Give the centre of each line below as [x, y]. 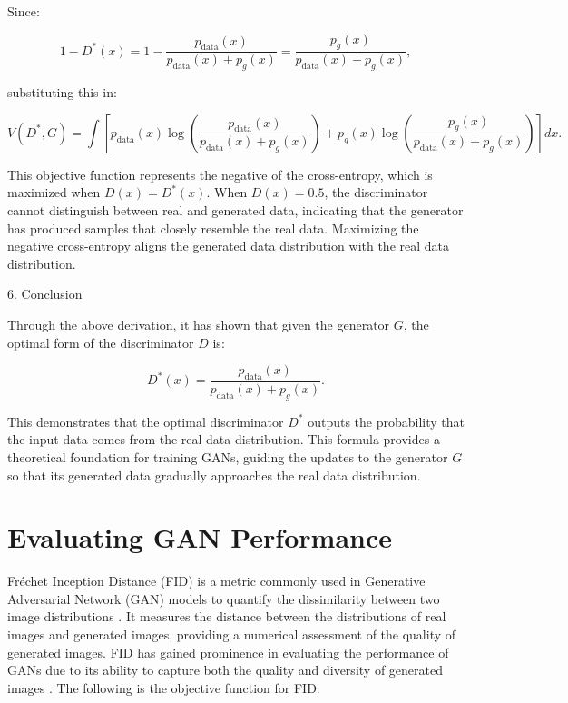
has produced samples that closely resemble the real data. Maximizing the [213, 228]
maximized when [54, 192]
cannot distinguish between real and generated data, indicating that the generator [235, 210]
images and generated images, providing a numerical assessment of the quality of [232, 634]
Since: [24, 11]
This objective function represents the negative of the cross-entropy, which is [220, 174]
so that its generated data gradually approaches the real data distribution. [214, 475]
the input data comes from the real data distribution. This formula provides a [224, 439]
